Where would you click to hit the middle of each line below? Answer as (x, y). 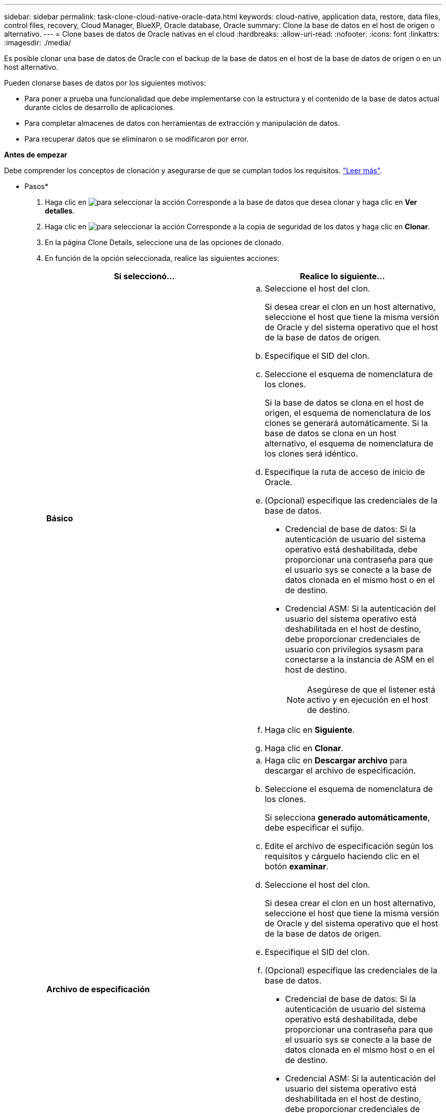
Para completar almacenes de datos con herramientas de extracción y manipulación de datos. (182, 123)
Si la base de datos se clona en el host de (344, 403)
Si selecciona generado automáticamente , (347, 817)
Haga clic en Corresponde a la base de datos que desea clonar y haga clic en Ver (231, 202)
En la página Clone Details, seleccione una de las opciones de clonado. (164, 242)
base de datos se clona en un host (331, 433)
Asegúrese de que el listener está (371, 690)
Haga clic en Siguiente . (310, 730)
